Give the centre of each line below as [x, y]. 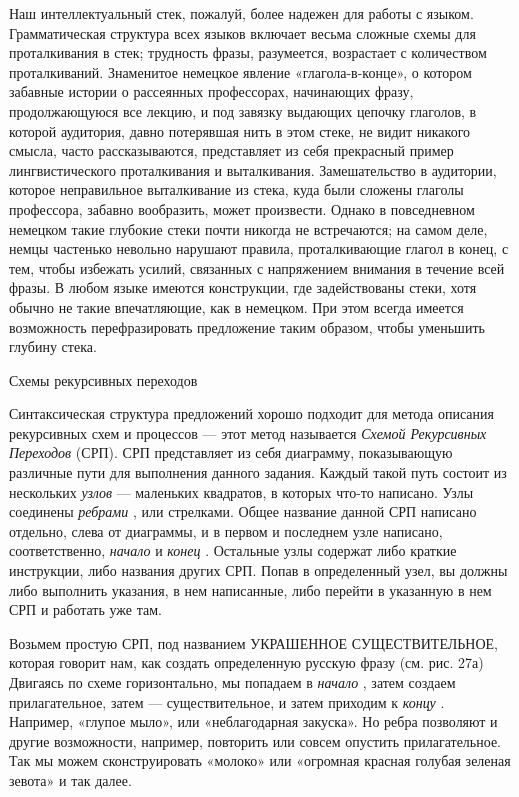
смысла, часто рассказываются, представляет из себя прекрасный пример [231, 150]
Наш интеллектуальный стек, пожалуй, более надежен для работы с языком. [241, 13]
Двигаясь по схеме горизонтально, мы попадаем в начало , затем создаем [232, 682]
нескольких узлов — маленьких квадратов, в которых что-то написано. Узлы [241, 491]
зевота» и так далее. [70, 779]
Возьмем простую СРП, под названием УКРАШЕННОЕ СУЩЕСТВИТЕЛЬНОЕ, [253, 642]
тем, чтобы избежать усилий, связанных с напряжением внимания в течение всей [257, 267]
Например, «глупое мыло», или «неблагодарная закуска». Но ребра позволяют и [253, 721]
